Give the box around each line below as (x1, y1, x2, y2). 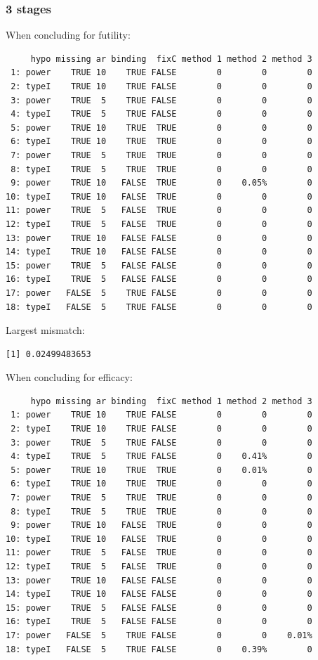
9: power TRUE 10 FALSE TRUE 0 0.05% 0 (11, 178, 312, 188)
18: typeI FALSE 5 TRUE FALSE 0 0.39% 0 (6, 644, 312, 654)
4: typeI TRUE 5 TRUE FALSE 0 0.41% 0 (11, 451, 312, 462)
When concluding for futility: (6, 27, 131, 42)
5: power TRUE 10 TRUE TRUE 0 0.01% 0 (11, 465, 312, 475)
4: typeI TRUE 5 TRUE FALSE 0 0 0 (11, 109, 312, 119)
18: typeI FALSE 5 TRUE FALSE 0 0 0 (6, 302, 312, 312)
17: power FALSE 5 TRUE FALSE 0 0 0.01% (6, 630, 312, 640)
